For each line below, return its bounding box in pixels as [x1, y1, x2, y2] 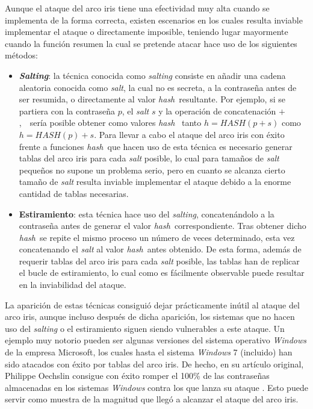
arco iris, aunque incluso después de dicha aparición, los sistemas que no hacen [5, 310, 295, 323]
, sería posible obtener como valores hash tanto [19, 116, 202, 129]
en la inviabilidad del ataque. [19, 278, 126, 291]
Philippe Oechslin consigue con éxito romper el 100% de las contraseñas [5, 369, 270, 382]
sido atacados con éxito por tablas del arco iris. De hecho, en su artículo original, [5, 357, 304, 370]
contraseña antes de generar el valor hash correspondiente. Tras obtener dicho [19, 219, 306, 232]
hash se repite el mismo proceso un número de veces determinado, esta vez [19, 231, 295, 243]
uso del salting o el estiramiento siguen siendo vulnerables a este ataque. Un [5, 322, 285, 334]
